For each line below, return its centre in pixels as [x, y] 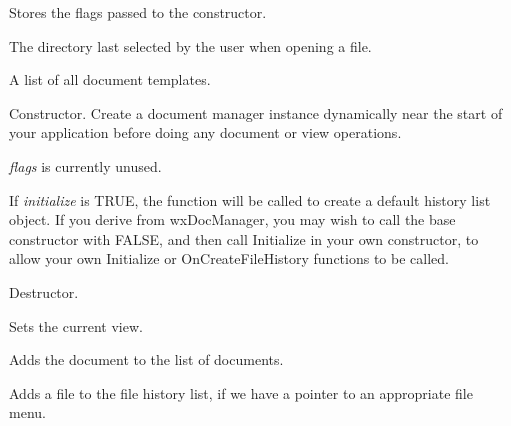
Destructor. [44, 291]
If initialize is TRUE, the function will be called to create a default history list [250, 199]
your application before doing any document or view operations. [205, 132]
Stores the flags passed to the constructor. [138, 12]
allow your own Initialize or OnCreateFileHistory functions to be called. [229, 258]
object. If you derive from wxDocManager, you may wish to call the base [232, 219]
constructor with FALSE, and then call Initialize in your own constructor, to [244, 238]
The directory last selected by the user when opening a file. [190, 45]
